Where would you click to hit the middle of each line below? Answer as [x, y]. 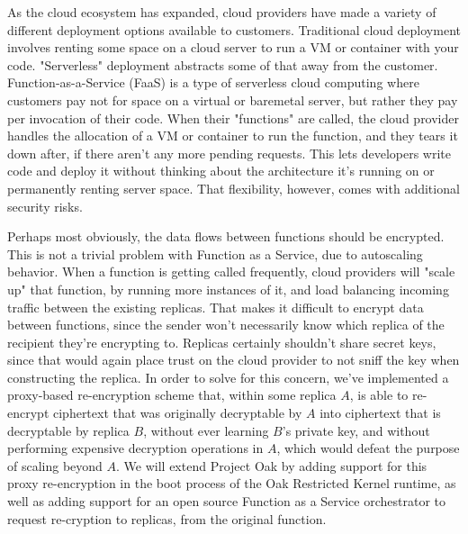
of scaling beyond [55, 465]
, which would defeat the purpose [368, 448]
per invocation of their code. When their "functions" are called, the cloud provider [233, 118]
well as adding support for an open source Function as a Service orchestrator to [226, 501]
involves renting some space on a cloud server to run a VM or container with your [233, 47]
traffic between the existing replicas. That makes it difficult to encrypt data [216, 307]
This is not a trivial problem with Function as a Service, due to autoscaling [215, 253]
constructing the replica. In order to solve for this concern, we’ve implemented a [228, 377]
